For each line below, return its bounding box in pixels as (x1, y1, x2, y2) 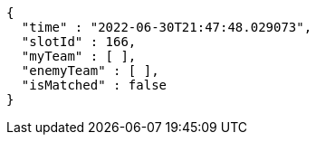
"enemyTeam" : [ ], (21, 63, 159, 78)
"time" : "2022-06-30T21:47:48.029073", (21, 20, 312, 34)
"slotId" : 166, (21, 34, 137, 49)
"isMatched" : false (21, 78, 168, 92)
